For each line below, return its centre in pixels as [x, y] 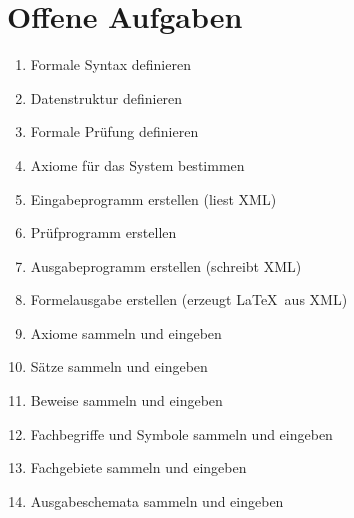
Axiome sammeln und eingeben [126, 332]
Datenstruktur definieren [106, 97]
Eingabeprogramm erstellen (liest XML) [153, 198]
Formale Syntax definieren [110, 64]
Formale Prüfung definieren [114, 131]
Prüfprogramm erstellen [103, 232]
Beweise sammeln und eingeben [126, 400]
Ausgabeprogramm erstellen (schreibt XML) [166, 265]
